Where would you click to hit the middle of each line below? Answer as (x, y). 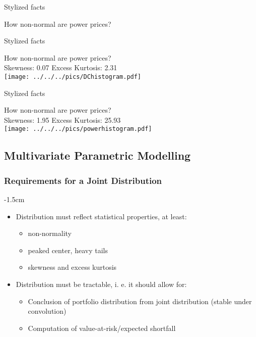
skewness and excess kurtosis (72, 267)
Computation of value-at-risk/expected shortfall (102, 328)
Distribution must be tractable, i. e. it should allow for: (101, 284)
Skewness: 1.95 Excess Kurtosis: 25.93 (62, 119)
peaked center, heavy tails (68, 250)
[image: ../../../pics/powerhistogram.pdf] (78, 129)
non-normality (50, 233)
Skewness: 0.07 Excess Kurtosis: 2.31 (61, 67)
